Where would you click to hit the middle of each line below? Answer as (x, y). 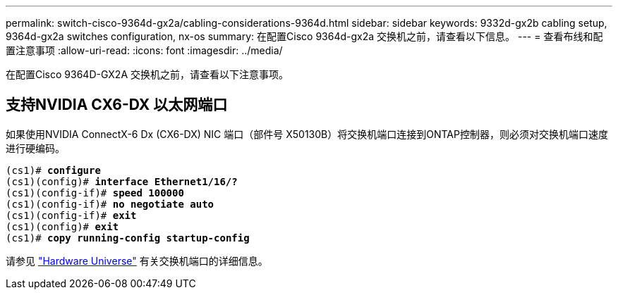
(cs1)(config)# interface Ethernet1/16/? (122, 181)
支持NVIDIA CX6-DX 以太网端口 (117, 105)
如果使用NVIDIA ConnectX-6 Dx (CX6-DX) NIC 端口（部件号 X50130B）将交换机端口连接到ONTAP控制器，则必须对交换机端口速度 (307, 134)
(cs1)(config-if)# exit (71, 215)
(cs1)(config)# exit (62, 226)
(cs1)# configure (53, 170)
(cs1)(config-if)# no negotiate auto (110, 204)
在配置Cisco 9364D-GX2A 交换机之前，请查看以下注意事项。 (147, 74)
